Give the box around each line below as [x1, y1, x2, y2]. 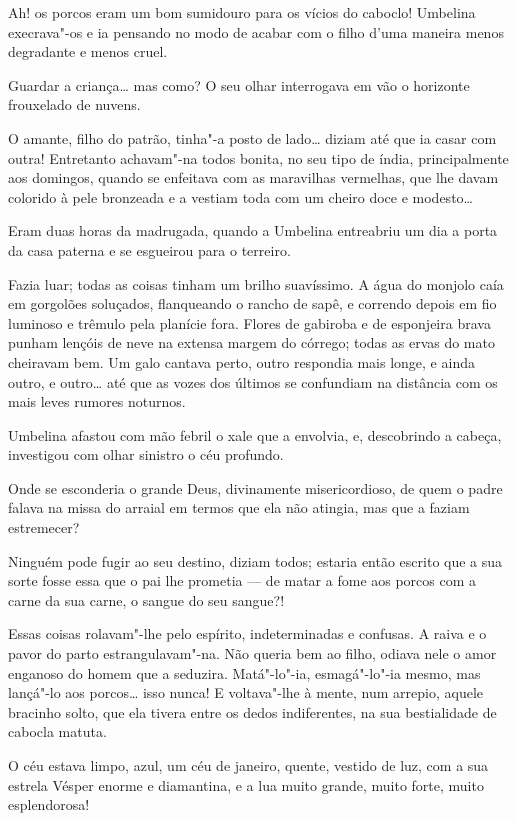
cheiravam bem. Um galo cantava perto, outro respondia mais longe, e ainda [8, 351, 475, 372]
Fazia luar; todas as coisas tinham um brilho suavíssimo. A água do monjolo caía [8, 273, 504, 294]
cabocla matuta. [8, 721, 107, 742]
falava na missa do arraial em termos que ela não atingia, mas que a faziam [8, 497, 470, 518]
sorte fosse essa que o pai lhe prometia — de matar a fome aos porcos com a [8, 570, 477, 591]
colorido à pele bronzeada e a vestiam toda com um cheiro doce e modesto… [8, 186, 473, 207]
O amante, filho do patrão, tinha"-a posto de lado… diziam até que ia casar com [8, 127, 497, 148]
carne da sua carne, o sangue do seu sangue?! [8, 589, 285, 610]
